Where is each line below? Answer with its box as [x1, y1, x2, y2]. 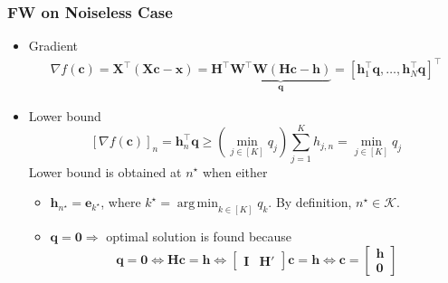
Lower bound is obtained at [28, 162, 182, 181]
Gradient [28, 36, 79, 55]
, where [100, 193, 141, 212]
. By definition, [268, 193, 352, 212]
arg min [176, 197, 218, 211]
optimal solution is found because [106, 226, 292, 245]
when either [202, 162, 268, 181]
